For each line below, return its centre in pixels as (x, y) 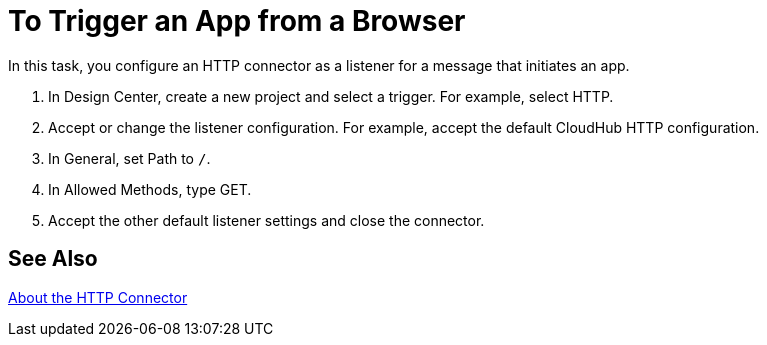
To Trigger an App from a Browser (237, 21)
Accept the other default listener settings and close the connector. (266, 220)
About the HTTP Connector (98, 297)
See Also (53, 259)
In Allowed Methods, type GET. (150, 189)
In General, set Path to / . (129, 158)
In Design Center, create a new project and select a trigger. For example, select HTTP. (331, 96)
